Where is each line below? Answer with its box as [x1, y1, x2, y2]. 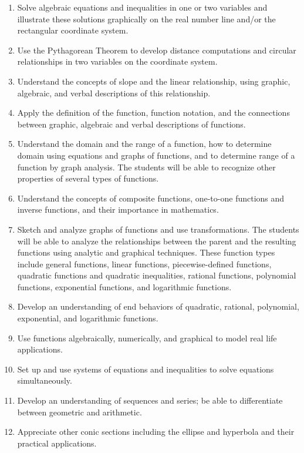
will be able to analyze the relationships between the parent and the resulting [17, 234, 296, 247]
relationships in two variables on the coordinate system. [17, 55, 218, 68]
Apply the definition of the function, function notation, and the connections [17, 106, 290, 119]
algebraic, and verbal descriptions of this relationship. [17, 86, 211, 99]
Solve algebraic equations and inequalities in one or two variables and [17, 1, 268, 13]
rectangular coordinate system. [17, 24, 129, 36]
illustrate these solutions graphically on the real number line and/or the [17, 12, 276, 25]
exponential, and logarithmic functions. [17, 312, 158, 324]
